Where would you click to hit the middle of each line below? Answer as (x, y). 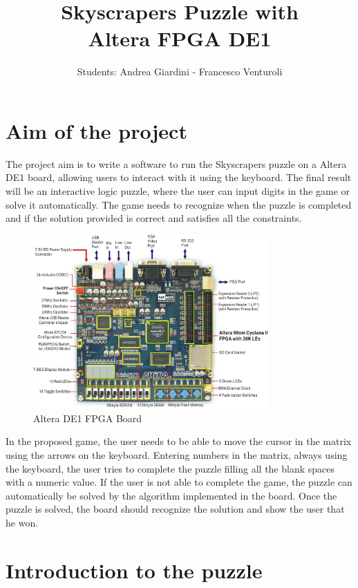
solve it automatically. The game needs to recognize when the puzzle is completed (179, 204)
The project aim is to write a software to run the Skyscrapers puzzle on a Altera (176, 163)
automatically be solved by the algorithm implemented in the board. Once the (171, 495)
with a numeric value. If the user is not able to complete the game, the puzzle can (179, 482)
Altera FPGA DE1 (180, 38)
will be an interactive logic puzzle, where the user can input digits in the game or (178, 191)
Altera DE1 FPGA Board (88, 418)
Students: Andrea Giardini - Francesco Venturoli (180, 72)
